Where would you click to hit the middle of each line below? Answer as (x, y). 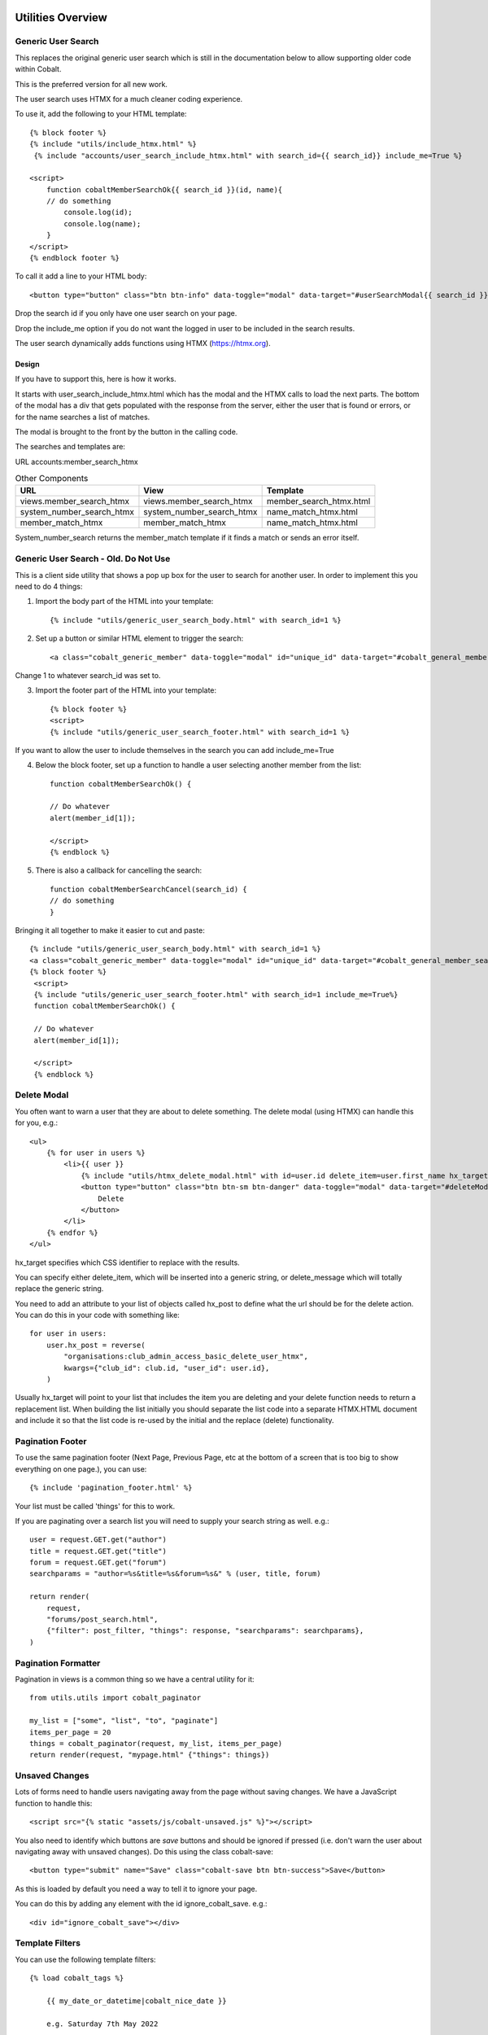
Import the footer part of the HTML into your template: (126, 690)
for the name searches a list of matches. (83, 417)
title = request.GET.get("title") (98, 1551)
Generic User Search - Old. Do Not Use (93, 559)
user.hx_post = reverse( (96, 1345)
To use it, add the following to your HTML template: (101, 114)
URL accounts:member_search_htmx (76, 462)
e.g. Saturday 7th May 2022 (102, 2024)
